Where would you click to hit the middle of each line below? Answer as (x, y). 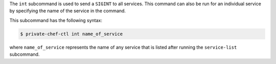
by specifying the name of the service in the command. (68, 11)
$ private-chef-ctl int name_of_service (71, 34)
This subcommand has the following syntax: (56, 20)
